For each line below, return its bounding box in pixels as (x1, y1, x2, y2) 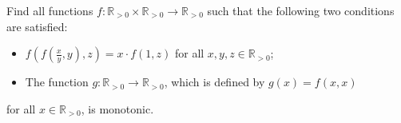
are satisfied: (6, 18, 68, 34)
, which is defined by (164, 73, 265, 90)
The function (25, 73, 89, 90)
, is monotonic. (81, 100, 154, 117)
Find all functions (6, 2, 93, 18)
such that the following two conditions (207, 2, 395, 18)
